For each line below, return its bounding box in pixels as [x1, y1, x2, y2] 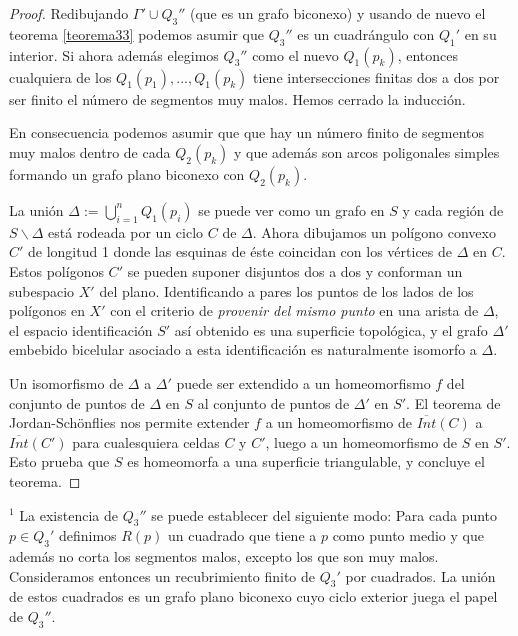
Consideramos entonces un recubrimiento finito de [9, 565, 316, 586]
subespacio [9, 280, 75, 301]
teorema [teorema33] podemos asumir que [9, 23, 264, 44]
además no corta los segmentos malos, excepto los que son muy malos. [9, 546, 439, 567]
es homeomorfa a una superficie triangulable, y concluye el [127, 451, 485, 472]
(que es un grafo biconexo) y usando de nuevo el [189, 3, 486, 23]
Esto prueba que [9, 451, 110, 472]
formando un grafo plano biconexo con [9, 163, 245, 184]
